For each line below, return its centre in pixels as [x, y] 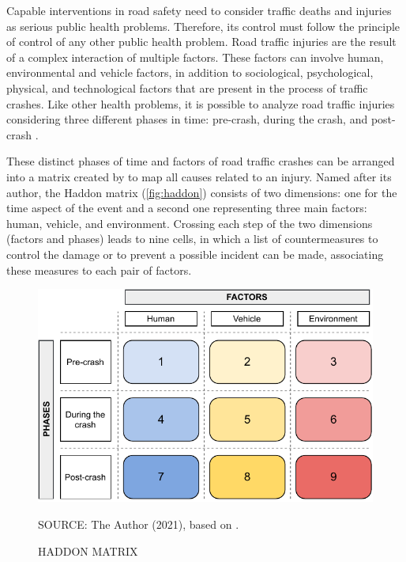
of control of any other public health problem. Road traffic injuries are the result [201, 42]
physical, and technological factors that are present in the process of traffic [187, 87]
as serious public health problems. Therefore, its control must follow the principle [203, 26]
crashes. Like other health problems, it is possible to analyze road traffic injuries [201, 103]
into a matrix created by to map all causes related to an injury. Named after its [199, 176]
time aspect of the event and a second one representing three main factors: [187, 208]
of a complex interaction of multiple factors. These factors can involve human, [195, 57]
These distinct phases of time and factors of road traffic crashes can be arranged [201, 161]
